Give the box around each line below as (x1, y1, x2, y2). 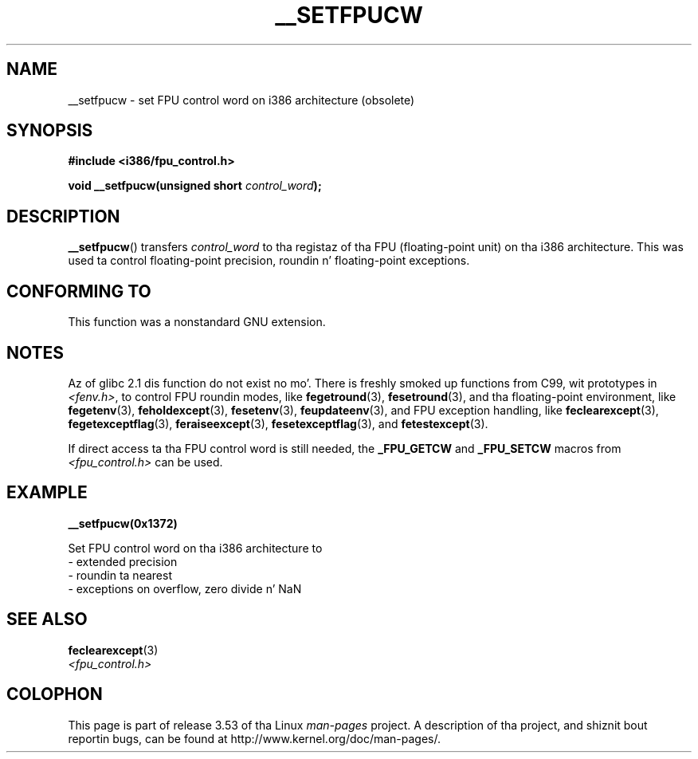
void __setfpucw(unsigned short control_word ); (68, 179, 322, 193)
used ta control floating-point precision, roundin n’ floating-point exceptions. (68, 254, 470, 268)
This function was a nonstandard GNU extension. (68, 315, 326, 329)
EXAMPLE (6, 482, 88, 503)
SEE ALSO (6, 609, 88, 630)
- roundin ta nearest (68, 568, 172, 582)
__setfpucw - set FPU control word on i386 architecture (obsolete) (68, 92, 415, 107)
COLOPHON (6, 684, 103, 705)
